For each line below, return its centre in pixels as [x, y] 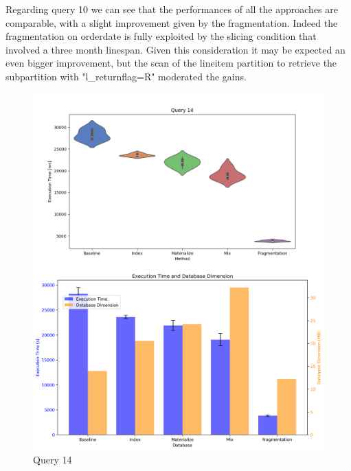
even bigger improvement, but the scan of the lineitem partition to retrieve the [171, 63]
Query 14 [53, 460]
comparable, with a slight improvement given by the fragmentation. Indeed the [172, 22]
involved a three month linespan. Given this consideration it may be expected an [175, 49]
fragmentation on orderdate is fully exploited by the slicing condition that [161, 36]
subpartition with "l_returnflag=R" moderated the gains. [126, 76]
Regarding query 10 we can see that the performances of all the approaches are [172, 9]
